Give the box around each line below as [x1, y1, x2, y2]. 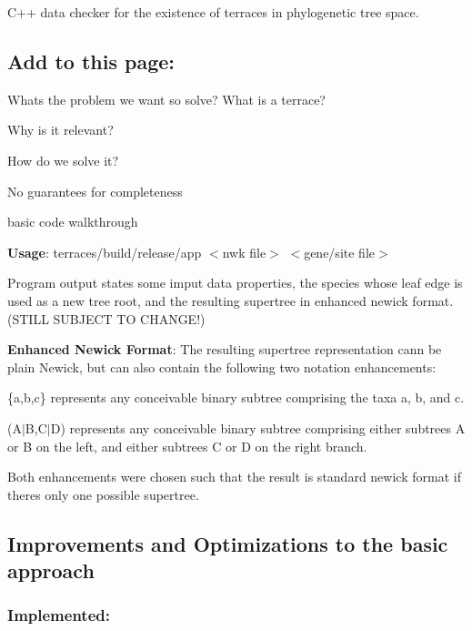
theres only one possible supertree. [7, 484, 199, 504]
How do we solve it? [7, 150, 119, 169]
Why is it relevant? [7, 120, 114, 139]
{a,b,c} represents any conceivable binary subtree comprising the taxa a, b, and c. [7, 388, 465, 407]
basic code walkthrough [7, 212, 138, 231]
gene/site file [304, 242, 375, 261]
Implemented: [7, 604, 110, 626]
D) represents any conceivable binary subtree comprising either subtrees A [50, 418, 466, 437]
